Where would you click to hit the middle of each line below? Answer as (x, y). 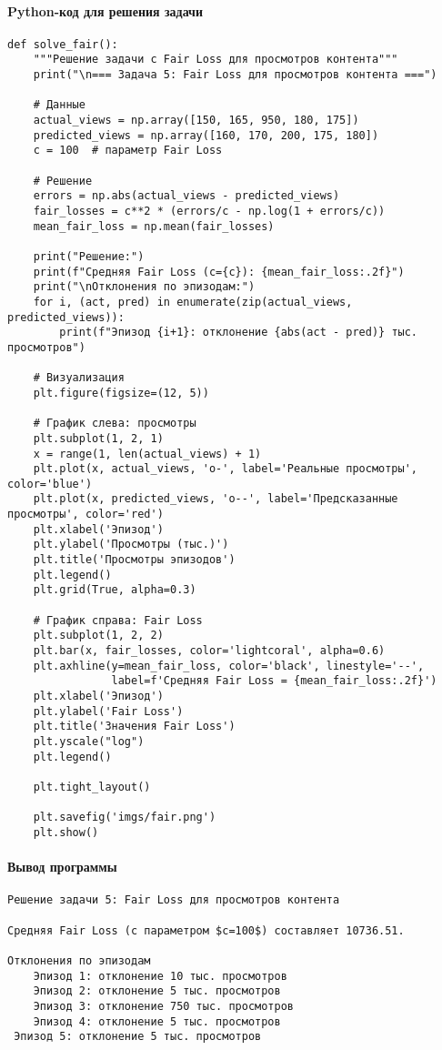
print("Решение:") (89, 256)
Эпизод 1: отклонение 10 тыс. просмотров (160, 976)
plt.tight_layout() (92, 787)
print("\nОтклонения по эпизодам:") (144, 287)
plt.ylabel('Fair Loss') (108, 711)
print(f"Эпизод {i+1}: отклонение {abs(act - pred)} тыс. (239, 333)
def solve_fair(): (63, 44)
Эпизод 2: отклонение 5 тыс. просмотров (157, 991)
